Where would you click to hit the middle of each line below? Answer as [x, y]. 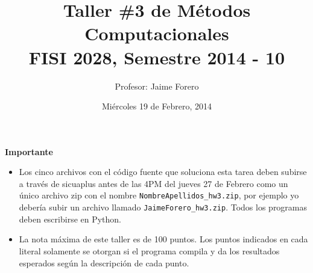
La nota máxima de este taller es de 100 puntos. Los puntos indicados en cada [163, 239]
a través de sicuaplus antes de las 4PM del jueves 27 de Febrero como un [153, 183]
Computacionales [157, 33]
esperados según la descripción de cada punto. [104, 262]
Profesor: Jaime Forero [157, 86]
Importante [29, 151]
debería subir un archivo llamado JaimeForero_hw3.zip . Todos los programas [163, 207]
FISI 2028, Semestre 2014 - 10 [157, 57]
